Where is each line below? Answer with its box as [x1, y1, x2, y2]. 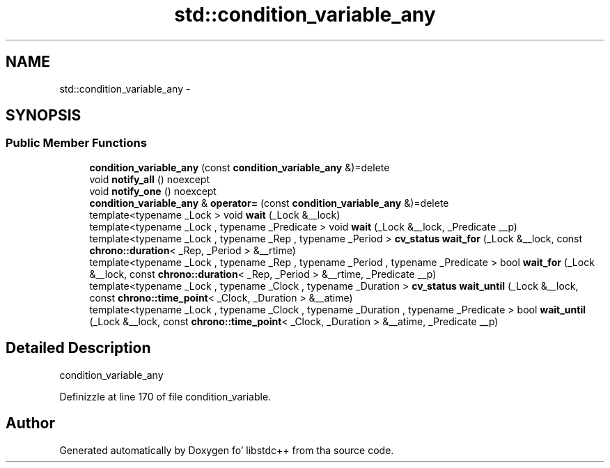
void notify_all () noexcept [89, 173, 210, 185]
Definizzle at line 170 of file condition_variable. [59, 390, 272, 403]
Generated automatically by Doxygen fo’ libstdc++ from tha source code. [59, 444, 394, 456]
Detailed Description [6, 339, 151, 357]
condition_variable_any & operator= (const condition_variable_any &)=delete [89, 196, 449, 209]
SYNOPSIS [6, 107, 81, 125]
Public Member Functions [6, 136, 147, 150]
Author [6, 414, 55, 432]
